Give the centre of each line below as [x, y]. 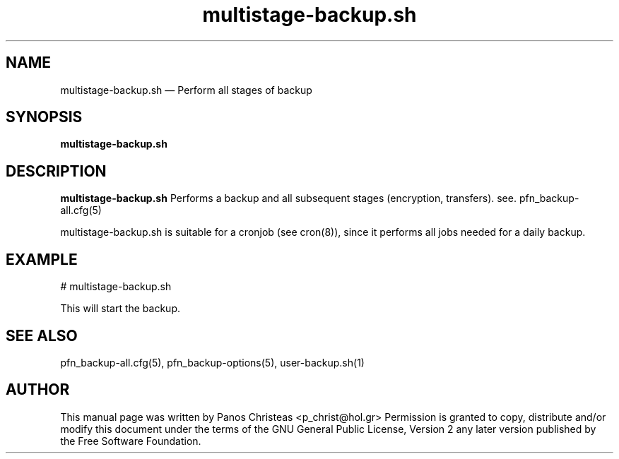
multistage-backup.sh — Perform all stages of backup [186, 90]
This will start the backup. [120, 309]
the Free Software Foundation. [131, 441]
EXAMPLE [42, 259]
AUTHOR [38, 390]
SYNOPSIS [44, 117]
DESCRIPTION [56, 171]
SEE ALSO [42, 335]
